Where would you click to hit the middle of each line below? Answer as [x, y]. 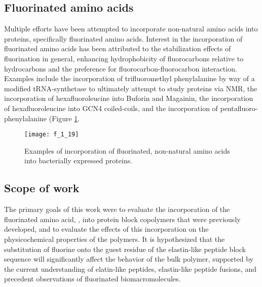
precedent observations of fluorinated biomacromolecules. [92, 279]
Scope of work [42, 188]
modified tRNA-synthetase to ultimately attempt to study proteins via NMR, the [131, 88]
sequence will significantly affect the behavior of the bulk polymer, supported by [129, 259]
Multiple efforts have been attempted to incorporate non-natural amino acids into [131, 29]
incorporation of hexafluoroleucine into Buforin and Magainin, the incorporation [129, 98]
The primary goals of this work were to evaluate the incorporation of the [117, 209]
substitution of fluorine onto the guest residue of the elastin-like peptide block [125, 249]
